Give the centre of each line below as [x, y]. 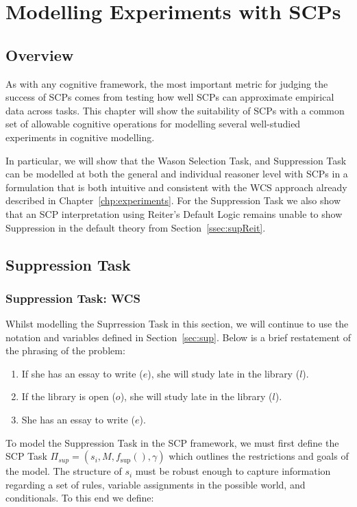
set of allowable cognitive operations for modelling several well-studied [153, 124]
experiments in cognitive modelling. [80, 137]
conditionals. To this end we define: [80, 498]
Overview [40, 54]
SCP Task [26, 456]
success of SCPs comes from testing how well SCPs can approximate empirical [170, 97]
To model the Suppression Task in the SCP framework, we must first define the [172, 442]
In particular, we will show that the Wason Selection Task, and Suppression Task [176, 160]
